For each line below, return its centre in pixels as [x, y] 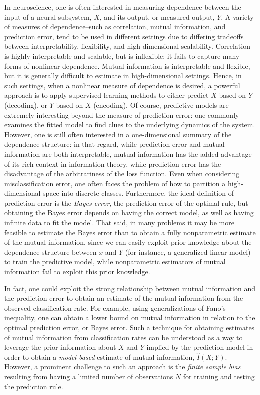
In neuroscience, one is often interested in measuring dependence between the [123, 7]
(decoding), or [26, 104]
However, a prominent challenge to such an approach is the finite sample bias [122, 367]
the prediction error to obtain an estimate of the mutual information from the [124, 298]
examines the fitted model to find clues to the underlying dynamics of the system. [130, 124]
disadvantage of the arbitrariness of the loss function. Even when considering [122, 173]
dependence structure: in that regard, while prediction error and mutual [114, 144]
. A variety [237, 16]
